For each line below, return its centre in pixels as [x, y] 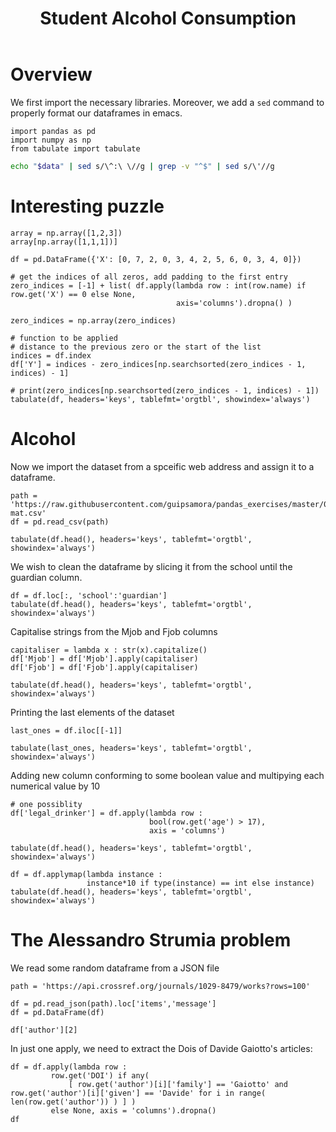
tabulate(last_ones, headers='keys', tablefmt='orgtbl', [131, 748]
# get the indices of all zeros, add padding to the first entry [149, 277]
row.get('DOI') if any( [100, 1075]
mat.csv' [28, 513]
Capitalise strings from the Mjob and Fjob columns [114, 631]
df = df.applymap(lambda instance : [86, 874]
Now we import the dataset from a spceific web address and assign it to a [162, 466]
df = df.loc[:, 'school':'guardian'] [89, 595]
